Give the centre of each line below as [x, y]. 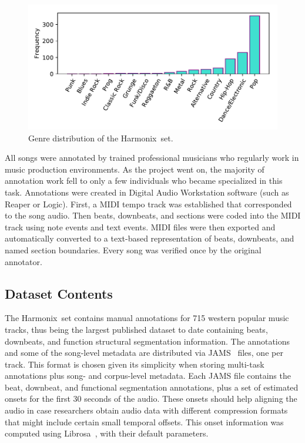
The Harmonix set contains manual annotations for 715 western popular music [147, 318]
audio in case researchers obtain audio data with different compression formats [146, 410]
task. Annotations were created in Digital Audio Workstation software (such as [147, 192]
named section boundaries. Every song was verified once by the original [133, 249]
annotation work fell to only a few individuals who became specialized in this [144, 181]
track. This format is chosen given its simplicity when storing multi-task [135, 364]
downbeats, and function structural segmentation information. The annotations [148, 341]
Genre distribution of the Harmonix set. [101, 138]
